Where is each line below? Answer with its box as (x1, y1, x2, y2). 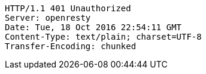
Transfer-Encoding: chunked (5, 41, 137, 51)
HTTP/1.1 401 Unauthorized (5, 4, 131, 13)
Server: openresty (5, 13, 91, 22)
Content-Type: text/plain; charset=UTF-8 (5, 32, 202, 41)
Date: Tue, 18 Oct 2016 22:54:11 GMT (5, 22, 182, 32)
